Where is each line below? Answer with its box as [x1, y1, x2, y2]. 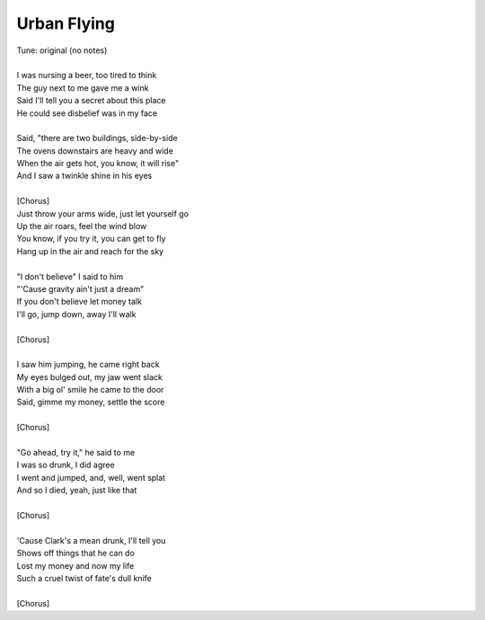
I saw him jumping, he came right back [16, 359, 161, 370]
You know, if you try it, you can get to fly [16, 234, 166, 244]
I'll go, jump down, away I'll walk [16, 308, 137, 319]
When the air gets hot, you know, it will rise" [16, 158, 180, 169]
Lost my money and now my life [16, 560, 135, 571]
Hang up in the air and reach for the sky [16, 245, 164, 256]
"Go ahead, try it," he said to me [16, 447, 136, 458]
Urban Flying [16, 13, 116, 33]
